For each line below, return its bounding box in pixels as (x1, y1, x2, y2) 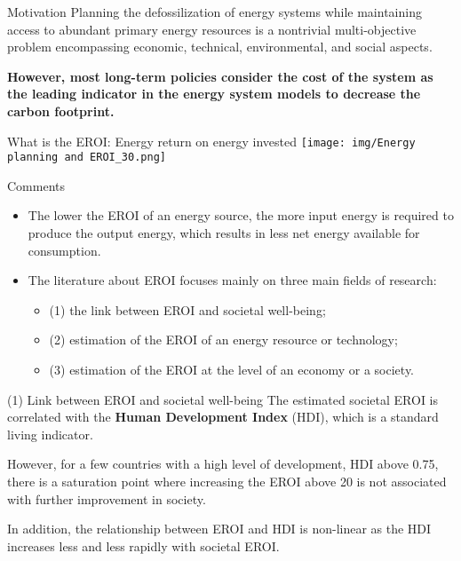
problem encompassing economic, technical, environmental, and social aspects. (7, 37, 433, 56)
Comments (7, 176, 66, 194)
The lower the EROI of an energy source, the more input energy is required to (28, 206, 454, 225)
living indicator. (7, 424, 93, 443)
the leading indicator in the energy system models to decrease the (7, 84, 421, 103)
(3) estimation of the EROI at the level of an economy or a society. (49, 360, 415, 379)
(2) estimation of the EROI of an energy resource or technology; (49, 330, 398, 349)
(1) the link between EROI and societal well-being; (49, 300, 326, 319)
